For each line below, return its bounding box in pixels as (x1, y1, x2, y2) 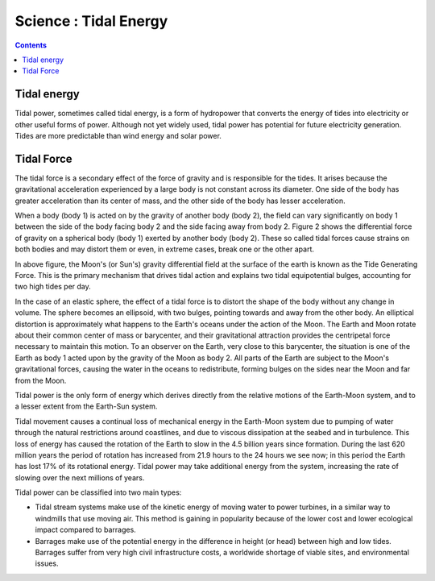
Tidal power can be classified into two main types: (14, 488, 182, 497)
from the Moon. (14, 376, 67, 385)
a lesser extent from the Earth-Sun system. (14, 401, 158, 411)
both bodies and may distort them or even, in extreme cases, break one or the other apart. (14, 244, 314, 254)
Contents (14, 40, 48, 50)
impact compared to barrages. (35, 525, 136, 535)
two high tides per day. (14, 282, 92, 292)
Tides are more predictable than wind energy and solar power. (14, 131, 222, 141)
